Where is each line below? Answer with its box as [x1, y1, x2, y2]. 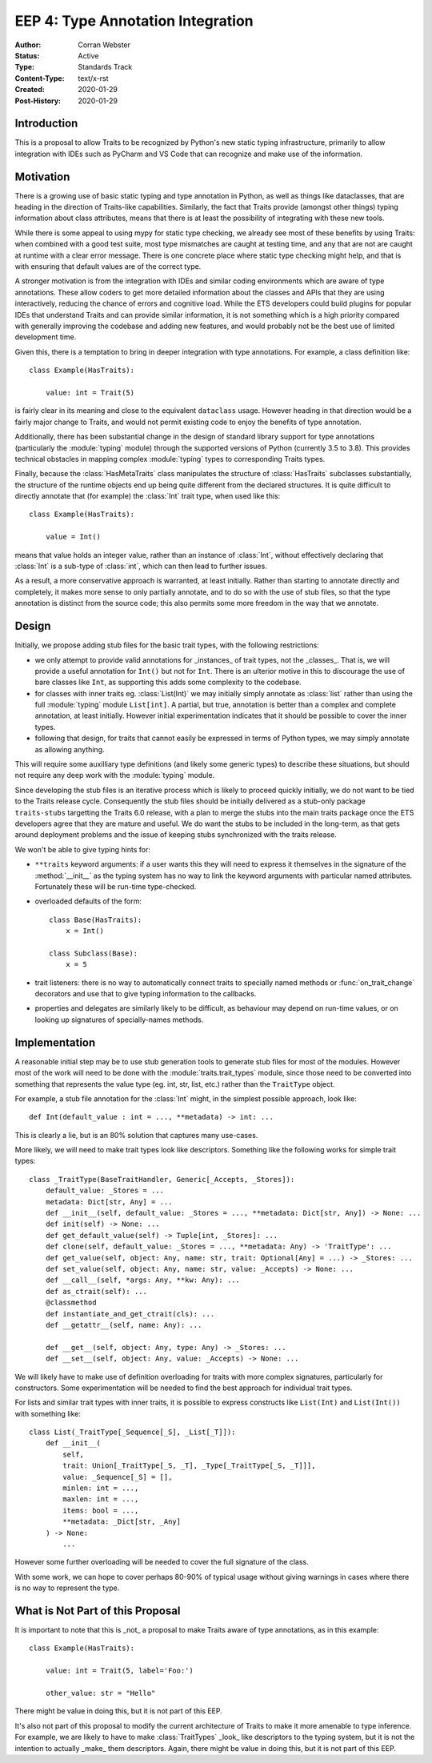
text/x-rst [78, 73, 109, 83]
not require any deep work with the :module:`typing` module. [14, 771, 215, 780]
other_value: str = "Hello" [45, 1689, 156, 1697]
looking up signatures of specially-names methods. [34, 1015, 204, 1024]
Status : [14, 50, 40, 60]
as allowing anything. [34, 744, 105, 754]
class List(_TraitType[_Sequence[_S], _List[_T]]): [29, 1428, 236, 1436]
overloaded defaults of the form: [34, 896, 142, 906]
